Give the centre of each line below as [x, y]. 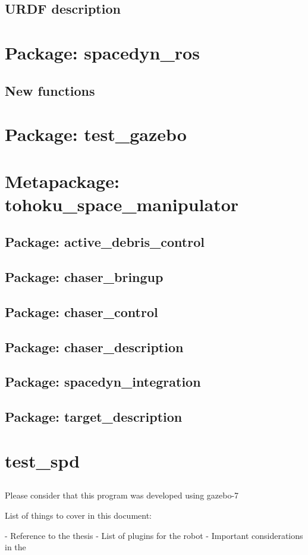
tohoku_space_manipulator [122, 204]
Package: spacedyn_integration [103, 382]
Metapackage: [62, 181]
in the [15, 547]
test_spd [43, 460]
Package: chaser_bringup [84, 277]
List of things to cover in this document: [78, 515]
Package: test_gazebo [96, 134]
